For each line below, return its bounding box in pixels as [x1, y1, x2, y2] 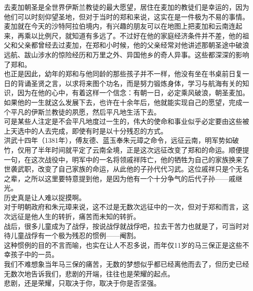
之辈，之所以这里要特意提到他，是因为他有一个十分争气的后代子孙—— [4, 173, 229, 183]
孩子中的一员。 [10, 249, 58, 259]
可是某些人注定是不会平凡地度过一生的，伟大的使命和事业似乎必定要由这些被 [4, 116, 249, 126]
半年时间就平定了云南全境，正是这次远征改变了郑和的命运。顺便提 [37, 144, 249, 154]
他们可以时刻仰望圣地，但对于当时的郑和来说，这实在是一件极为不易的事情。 [4, 11, 249, 21]
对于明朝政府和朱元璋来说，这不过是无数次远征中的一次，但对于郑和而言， [4, 202, 242, 212]
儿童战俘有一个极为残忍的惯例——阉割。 [10, 230, 140, 240]
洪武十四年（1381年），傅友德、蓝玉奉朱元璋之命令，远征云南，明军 [4, 135, 218, 145]
